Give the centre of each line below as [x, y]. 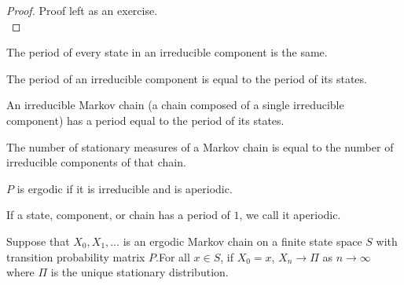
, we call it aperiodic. [290, 215]
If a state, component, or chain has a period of [118, 215]
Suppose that [38, 241]
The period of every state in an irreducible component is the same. [167, 52]
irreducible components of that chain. [96, 162]
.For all [173, 256]
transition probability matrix [76, 256]
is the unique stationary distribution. [140, 272]
